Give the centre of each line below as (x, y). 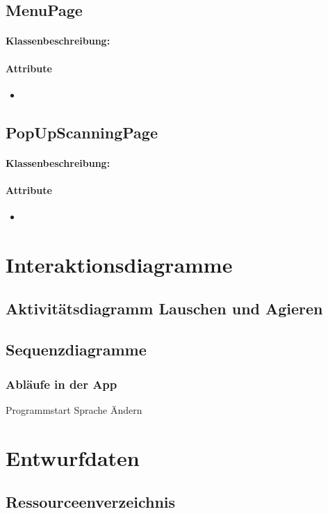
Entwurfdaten (73, 457)
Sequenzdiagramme (76, 350)
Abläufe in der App (61, 384)
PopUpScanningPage (82, 132)
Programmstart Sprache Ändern (74, 409)
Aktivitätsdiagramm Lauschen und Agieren (164, 308)
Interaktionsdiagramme (119, 264)
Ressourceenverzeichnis (91, 502)
